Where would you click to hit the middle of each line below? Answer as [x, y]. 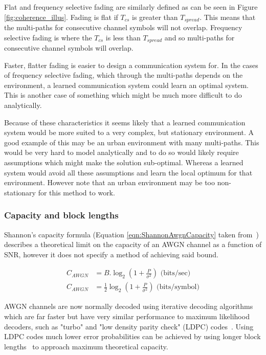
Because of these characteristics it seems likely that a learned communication [125, 122]
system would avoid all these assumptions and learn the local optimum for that [128, 172]
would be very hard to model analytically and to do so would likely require [121, 152]
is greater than [155, 17]
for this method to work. [76, 192]
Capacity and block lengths [61, 215]
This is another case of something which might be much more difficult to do [123, 95]
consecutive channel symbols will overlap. [69, 48]
